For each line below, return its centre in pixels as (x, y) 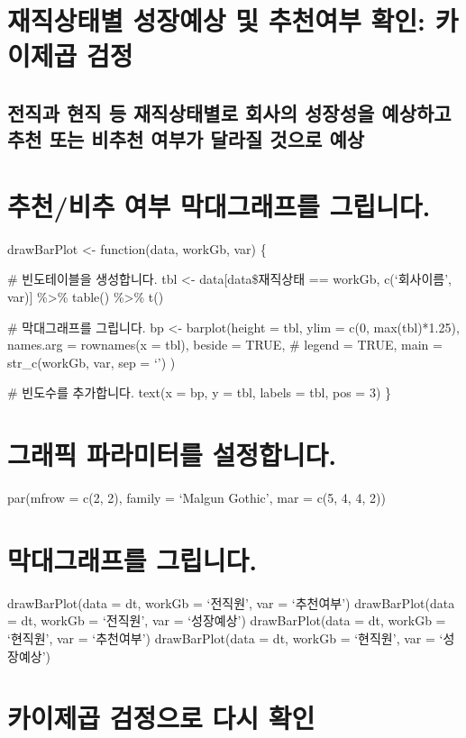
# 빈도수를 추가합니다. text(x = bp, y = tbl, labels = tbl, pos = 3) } (200, 392)
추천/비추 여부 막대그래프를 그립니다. (219, 205)
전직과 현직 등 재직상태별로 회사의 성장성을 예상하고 (229, 112)
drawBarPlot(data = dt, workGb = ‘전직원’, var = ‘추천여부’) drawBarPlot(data (231, 602)
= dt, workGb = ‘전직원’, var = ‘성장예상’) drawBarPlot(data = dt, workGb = (227, 620)
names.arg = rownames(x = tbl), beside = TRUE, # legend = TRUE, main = (225, 345)
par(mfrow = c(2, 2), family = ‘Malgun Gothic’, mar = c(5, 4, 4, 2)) (196, 498)
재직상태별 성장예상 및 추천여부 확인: (216, 20)
